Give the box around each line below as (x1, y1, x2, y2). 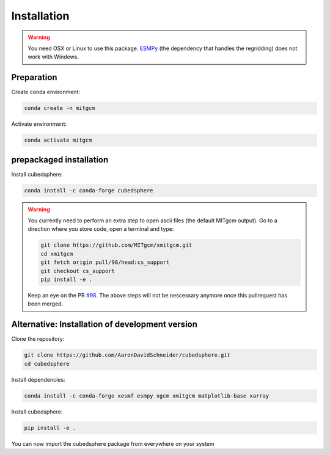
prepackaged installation (11, 155, 109, 165)
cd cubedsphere (24, 360, 70, 367)
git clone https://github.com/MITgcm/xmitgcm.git (40, 242, 193, 249)
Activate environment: (11, 120, 67, 128)
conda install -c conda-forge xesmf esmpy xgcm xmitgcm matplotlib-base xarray (24, 392, 269, 399)
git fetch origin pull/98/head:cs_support (40, 259, 170, 266)
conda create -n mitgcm (24, 104, 96, 112)
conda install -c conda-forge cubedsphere (24, 187, 153, 194)
